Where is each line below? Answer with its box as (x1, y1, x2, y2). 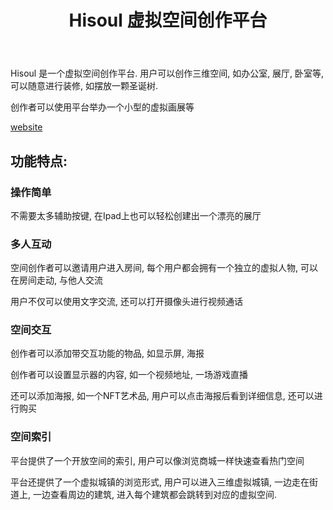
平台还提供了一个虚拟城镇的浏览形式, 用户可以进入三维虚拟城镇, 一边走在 (10, 476, 310, 488)
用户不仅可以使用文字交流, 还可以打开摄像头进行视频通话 (10, 296, 243, 308)
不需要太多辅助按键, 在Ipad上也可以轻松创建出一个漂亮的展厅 (10, 209, 262, 221)
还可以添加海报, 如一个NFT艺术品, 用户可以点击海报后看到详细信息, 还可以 (10, 390, 315, 402)
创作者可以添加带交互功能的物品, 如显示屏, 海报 (10, 347, 205, 360)
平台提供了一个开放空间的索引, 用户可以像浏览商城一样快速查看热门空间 (10, 454, 305, 466)
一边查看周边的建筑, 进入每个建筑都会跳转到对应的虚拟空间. (32, 488, 277, 500)
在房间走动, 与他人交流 (10, 274, 103, 286)
